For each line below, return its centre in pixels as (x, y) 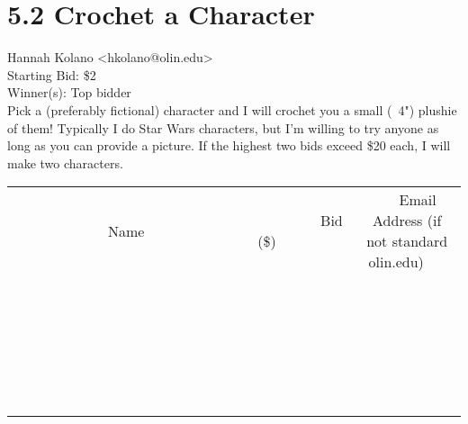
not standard (407, 241)
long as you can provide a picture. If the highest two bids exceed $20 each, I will (229, 145)
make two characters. (65, 162)
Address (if (407, 221)
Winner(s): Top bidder (69, 92)
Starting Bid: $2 (52, 74)
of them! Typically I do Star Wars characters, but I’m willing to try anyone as (223, 127)
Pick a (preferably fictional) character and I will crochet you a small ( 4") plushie (232, 109)
